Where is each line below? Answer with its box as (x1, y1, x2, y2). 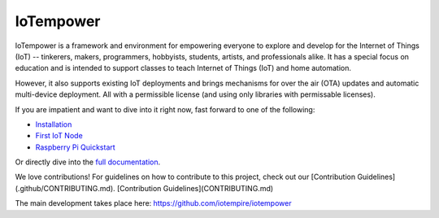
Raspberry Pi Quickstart (35, 142, 115, 152)
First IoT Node (35, 131, 83, 141)
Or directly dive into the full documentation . (15, 157, 161, 167)
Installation (35, 119, 72, 129)
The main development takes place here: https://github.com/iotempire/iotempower (15, 198, 292, 208)
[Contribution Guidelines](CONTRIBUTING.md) (116, 183, 274, 193)
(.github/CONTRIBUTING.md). (15, 183, 115, 193)
